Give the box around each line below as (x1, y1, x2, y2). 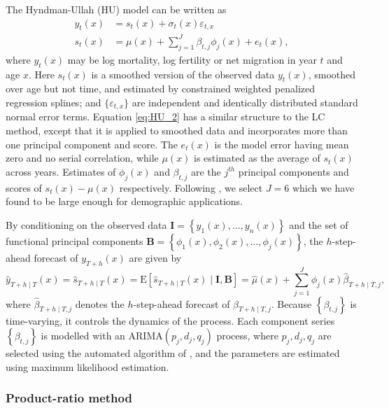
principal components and (238, 164, 349, 178)
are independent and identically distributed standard (132, 94, 358, 109)
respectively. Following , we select (119, 180, 263, 195)
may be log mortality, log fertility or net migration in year (67, 52, 317, 66)
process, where (216, 328, 278, 343)
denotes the (75, 296, 125, 311)
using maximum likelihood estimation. (6, 359, 169, 374)
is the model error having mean (214, 136, 349, 151)
